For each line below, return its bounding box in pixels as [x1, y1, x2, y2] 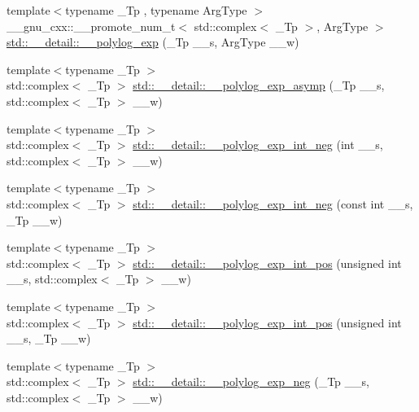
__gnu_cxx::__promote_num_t [7, 17, 176, 34]
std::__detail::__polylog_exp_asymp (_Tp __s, [133, 77, 385, 94]
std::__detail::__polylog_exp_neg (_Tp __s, [133, 373, 369, 390]
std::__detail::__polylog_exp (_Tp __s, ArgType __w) [7, 33, 299, 50]
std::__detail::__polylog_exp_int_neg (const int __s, [133, 195, 413, 212]
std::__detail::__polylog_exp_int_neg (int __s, [133, 136, 383, 153]
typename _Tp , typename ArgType [65, 2, 247, 18]
